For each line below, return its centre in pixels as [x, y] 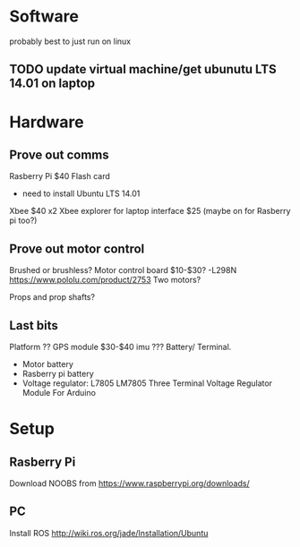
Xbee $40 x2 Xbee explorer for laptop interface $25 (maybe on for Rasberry [150, 211]
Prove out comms [59, 154]
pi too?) [23, 220]
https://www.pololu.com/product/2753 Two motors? [105, 280]
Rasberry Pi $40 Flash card [60, 176]
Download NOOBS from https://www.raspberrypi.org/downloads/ [129, 483]
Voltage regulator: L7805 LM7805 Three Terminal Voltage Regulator [147, 383]
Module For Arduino [59, 392]
